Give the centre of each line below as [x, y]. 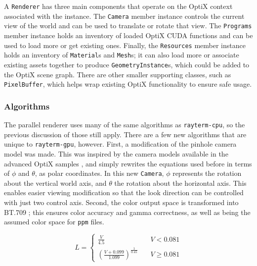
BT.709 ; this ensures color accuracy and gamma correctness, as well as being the [127, 212]
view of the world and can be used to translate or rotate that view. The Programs [128, 26]
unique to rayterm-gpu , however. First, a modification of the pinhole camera [120, 144]
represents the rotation [207, 173]
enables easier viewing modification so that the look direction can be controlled [124, 192]
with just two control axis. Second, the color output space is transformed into [121, 202]
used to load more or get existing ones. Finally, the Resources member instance [125, 45]
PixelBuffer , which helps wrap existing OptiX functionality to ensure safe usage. [128, 84]
